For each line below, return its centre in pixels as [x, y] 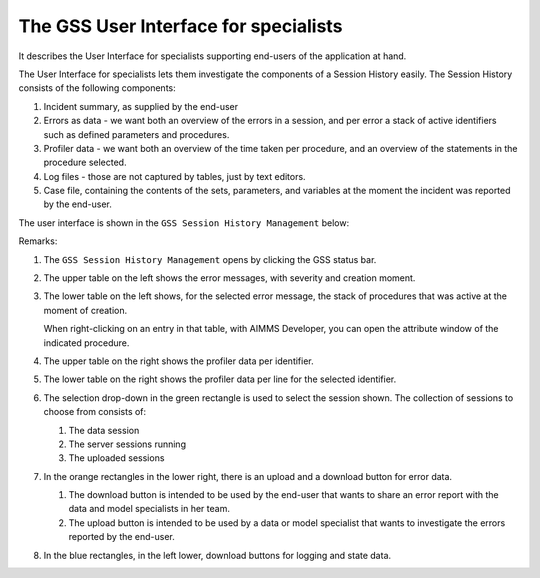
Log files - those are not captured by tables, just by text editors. [174, 176]
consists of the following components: [97, 88]
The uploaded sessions [116, 458]
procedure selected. [85, 162]
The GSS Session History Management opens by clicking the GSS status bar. [210, 259]
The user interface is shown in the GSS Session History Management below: [184, 222]
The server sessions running [127, 444]
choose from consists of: [95, 412]
